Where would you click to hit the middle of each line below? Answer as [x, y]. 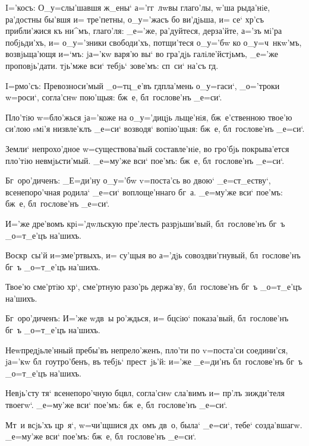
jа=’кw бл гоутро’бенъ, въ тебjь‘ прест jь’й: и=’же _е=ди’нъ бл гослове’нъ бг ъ [154, 361]
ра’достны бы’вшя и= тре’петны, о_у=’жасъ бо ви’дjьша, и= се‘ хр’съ [135, 19]
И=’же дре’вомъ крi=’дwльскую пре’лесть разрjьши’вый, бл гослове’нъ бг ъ [145, 223]
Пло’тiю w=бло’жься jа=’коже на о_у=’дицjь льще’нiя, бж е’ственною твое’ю [149, 117]
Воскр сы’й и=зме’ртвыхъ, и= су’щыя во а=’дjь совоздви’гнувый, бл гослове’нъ [153, 255]
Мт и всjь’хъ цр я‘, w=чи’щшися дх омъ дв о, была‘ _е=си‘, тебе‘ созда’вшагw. [154, 424]
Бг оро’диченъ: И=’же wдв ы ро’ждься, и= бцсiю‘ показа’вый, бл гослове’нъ [147, 318]
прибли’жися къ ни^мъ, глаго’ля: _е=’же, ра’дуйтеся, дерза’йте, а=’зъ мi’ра [144, 31]
